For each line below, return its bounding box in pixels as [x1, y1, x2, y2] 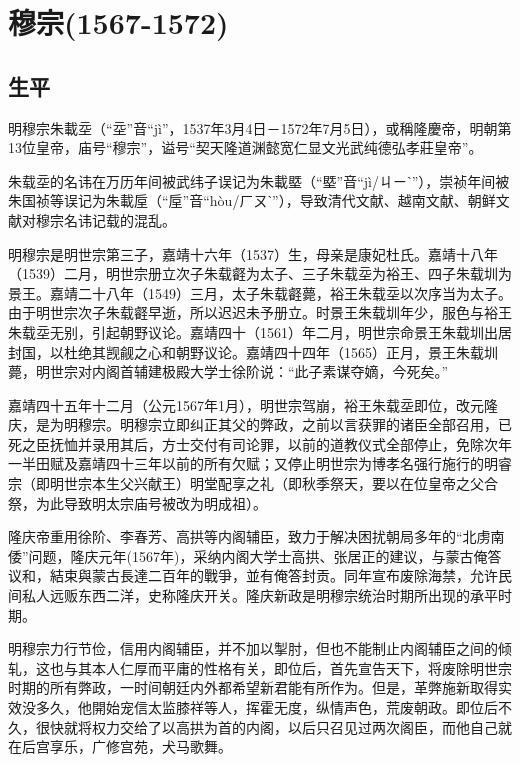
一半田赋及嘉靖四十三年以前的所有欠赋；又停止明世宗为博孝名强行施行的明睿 [8, 453, 512, 474]
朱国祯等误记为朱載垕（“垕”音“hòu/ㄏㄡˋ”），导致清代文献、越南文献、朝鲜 [8, 190, 496, 211]
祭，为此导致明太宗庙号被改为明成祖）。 [8, 492, 267, 513]
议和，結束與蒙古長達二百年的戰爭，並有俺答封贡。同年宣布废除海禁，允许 [8, 565, 498, 586]
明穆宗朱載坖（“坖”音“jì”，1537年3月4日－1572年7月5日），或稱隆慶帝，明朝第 [8, 117, 512, 138]
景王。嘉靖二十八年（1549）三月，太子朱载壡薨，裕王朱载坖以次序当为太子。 [8, 282, 512, 303]
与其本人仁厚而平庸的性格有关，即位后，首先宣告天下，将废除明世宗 [63, 657, 512, 678]
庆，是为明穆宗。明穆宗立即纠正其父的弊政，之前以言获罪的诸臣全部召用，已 [8, 414, 512, 435]
